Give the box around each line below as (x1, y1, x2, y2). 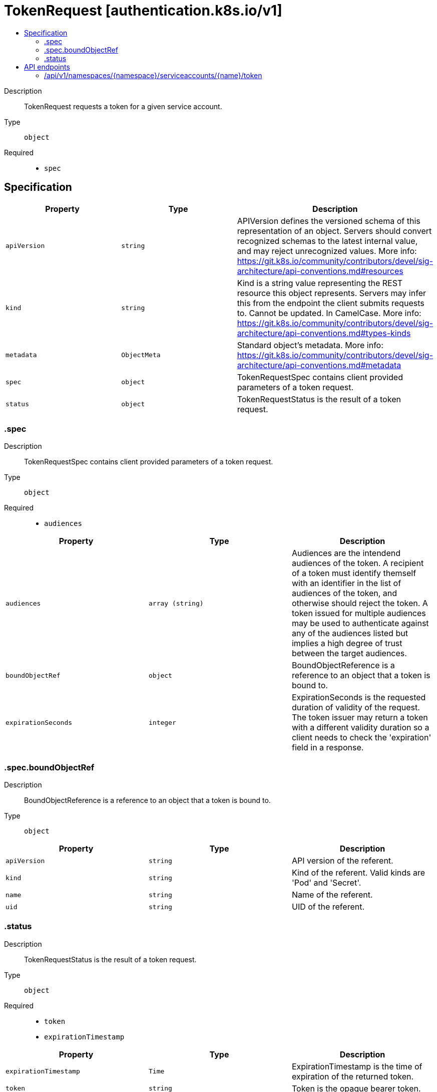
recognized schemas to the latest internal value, (237, 235, 418, 246)
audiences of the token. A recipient (291, 558, 424, 569)
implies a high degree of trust (291, 638, 402, 649)
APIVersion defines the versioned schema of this (237, 215, 420, 226)
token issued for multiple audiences (291, 608, 426, 619)
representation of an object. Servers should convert (237, 225, 432, 236)
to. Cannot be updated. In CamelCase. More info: (237, 308, 421, 318)
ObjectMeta (121, 351, 161, 359)
